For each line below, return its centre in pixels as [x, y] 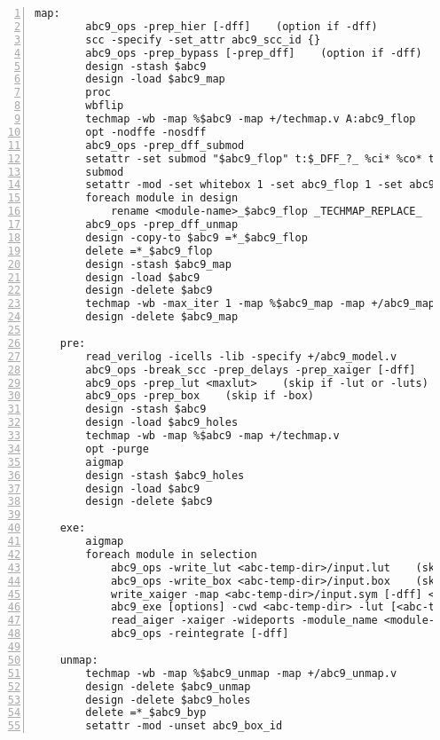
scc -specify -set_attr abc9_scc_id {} [203, 39]
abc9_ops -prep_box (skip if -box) [200, 396]
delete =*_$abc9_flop [149, 251]
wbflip [105, 106]
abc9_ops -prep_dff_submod [165, 145]
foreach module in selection [171, 554]
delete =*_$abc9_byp [146, 713]
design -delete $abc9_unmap [168, 686]
